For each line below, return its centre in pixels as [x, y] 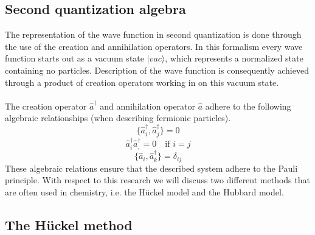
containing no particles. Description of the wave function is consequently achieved [157, 70]
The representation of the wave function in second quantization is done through [153, 34]
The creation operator [46, 106]
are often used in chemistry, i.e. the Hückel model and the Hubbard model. [144, 191]
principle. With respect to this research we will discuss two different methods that [157, 180]
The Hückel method [69, 224]
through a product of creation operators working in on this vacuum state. [142, 82]
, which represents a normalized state [234, 58]
